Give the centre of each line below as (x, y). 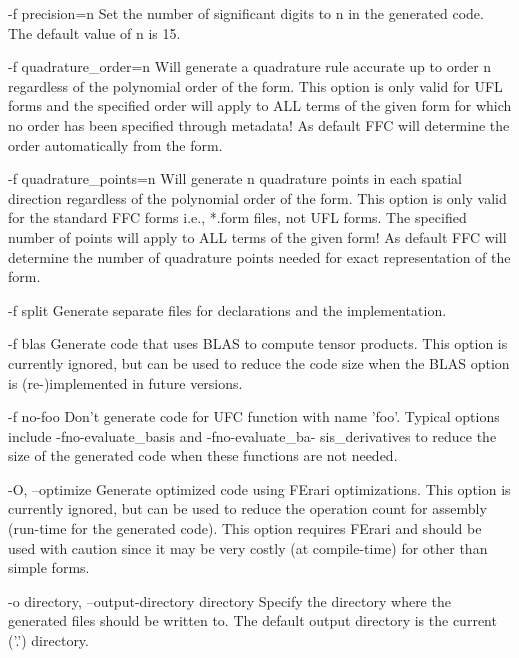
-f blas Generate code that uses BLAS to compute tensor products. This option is (258, 343)
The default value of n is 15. (94, 32)
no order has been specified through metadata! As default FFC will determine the (259, 124)
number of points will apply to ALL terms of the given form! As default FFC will (257, 236)
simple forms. (49, 567)
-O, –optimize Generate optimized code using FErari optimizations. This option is (259, 488)
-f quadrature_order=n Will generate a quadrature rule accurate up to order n (250, 66)
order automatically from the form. (115, 144)
